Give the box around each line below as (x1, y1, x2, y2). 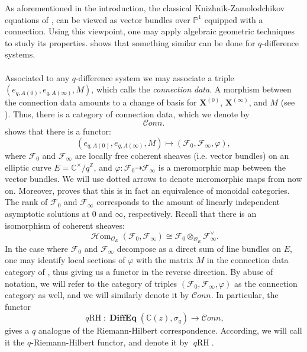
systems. (5, 48, 35, 60)
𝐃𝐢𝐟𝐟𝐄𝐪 (109, 314, 137, 323)
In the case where (5, 242, 69, 254)
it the (5, 335, 25, 348)
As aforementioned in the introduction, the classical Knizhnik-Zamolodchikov (5, 2, 285, 14)
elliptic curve (5, 161, 51, 173)
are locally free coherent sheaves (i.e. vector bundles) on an (75, 149, 289, 161)
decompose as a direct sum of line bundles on (117, 242, 282, 254)
